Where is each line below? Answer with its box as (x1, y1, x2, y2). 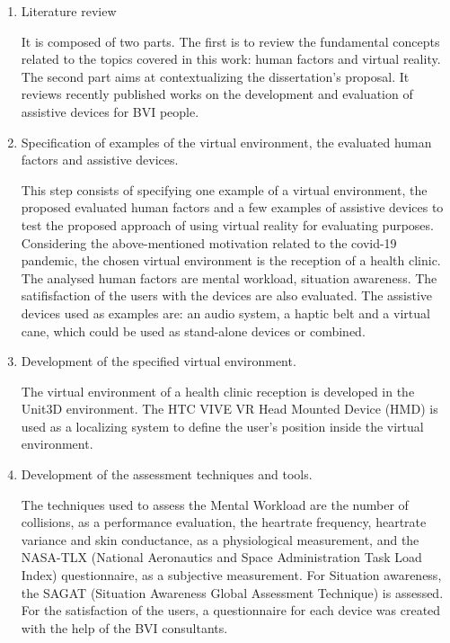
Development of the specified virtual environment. (21, 352, 296, 371)
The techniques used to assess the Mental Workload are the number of (21, 495, 409, 514)
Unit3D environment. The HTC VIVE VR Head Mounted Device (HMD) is (21, 399, 438, 418)
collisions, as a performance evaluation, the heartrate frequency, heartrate (21, 513, 427, 531)
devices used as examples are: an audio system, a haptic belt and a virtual (21, 303, 430, 322)
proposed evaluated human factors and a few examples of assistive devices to (21, 198, 444, 217)
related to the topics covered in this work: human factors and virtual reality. (21, 49, 441, 68)
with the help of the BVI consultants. (21, 618, 228, 637)
